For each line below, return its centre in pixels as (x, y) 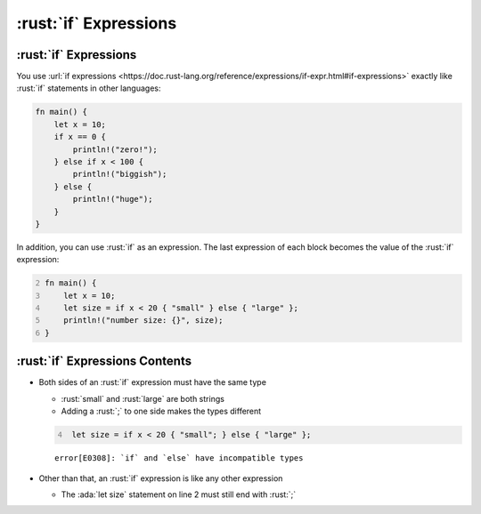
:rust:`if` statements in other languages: (89, 88)
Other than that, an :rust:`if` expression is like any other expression (161, 478)
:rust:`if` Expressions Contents (104, 361)
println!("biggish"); (120, 174)
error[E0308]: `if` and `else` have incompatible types (179, 458)
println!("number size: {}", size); (143, 321)
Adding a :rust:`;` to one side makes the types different (161, 411)
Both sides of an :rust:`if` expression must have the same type (153, 382)
